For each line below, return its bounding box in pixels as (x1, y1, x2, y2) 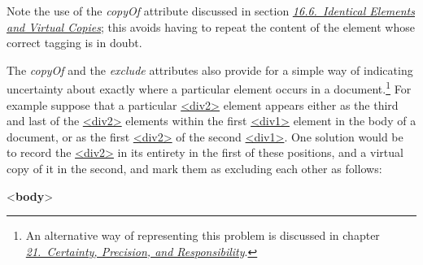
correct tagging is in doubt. (7, 34, 142, 51)
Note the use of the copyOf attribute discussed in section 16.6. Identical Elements (7, 2, 415, 19)
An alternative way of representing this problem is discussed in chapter (25, 227, 380, 244)
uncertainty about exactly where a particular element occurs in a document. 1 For (7, 78, 412, 98)
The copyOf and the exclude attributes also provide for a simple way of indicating (7, 61, 413, 78)
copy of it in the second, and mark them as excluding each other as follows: (7, 160, 382, 176)
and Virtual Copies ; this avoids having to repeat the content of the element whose (7, 18, 415, 35)
